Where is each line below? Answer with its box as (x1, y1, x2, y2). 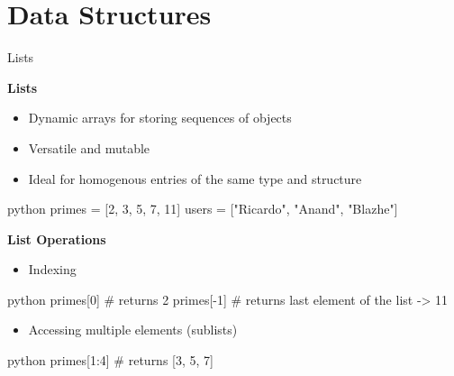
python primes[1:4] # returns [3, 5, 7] (7, 351, 213, 370)
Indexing (28, 260, 77, 279)
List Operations (7, 229, 106, 248)
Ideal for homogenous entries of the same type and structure (28, 169, 362, 188)
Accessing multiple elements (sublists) (28, 320, 238, 339)
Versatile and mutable (28, 138, 150, 157)
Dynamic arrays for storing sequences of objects (28, 108, 292, 127)
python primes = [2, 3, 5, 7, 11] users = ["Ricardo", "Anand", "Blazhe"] (7, 199, 398, 218)
